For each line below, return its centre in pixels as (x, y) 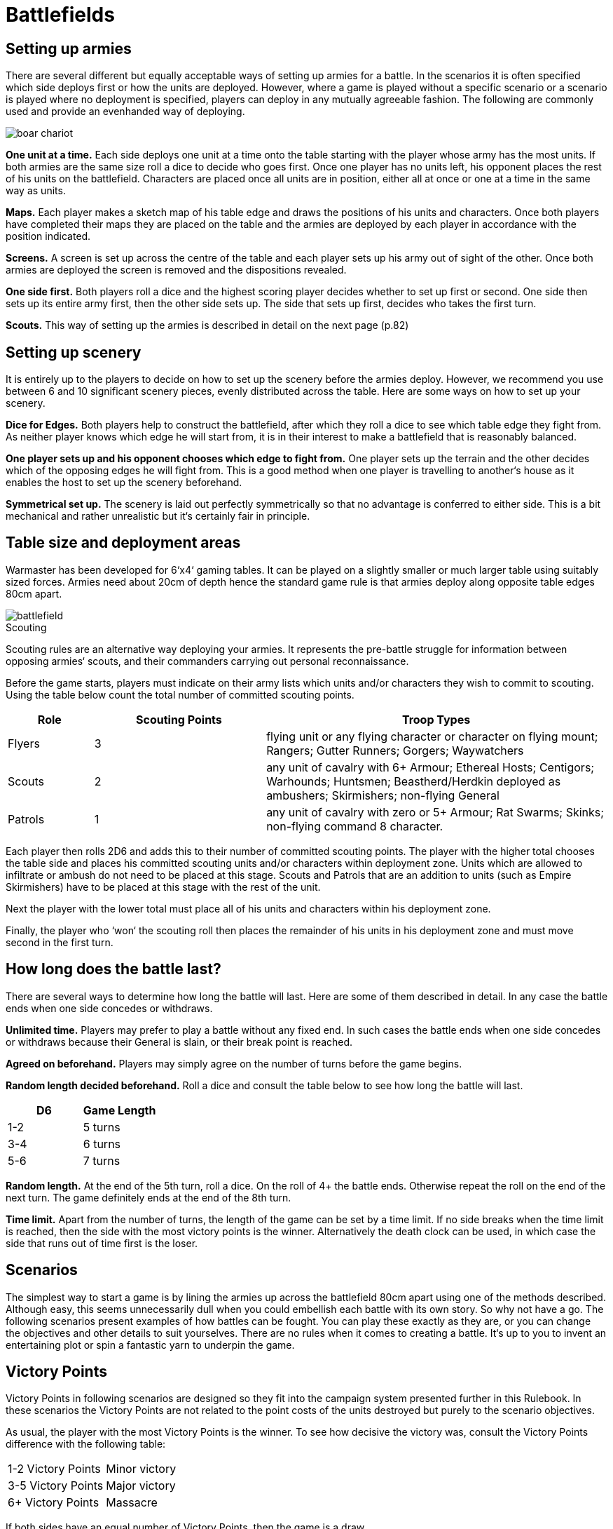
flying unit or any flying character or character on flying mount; (432, 736)
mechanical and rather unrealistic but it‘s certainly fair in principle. (158, 516)
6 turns (102, 1144)
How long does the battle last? (113, 969)
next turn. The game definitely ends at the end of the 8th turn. (149, 1197)
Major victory (141, 1486)
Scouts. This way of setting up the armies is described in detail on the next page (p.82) (207, 325)
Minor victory (141, 1469)
